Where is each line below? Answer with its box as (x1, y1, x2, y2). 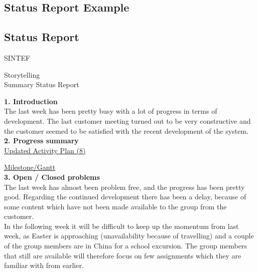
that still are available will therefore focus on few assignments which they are (4, 250, 241, 260)
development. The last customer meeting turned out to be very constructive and (4, 115, 251, 126)
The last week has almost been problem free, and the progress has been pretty (4, 181, 245, 192)
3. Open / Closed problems (4, 171, 100, 182)
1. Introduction (4, 96, 58, 106)
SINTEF (4, 52, 31, 63)
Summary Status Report (4, 79, 79, 90)
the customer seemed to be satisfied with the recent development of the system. (4, 125, 248, 136)
